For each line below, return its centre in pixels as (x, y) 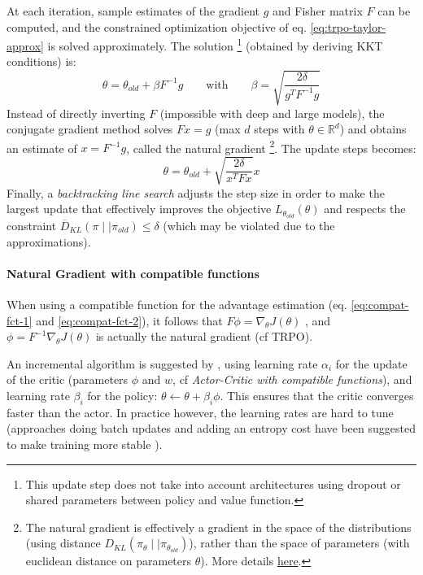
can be (394, 11)
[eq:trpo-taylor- (348, 26)
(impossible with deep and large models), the (272, 113)
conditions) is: (41, 61)
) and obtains (373, 129)
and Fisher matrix (318, 11)
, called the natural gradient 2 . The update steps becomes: (271, 146)
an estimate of (42, 148)
